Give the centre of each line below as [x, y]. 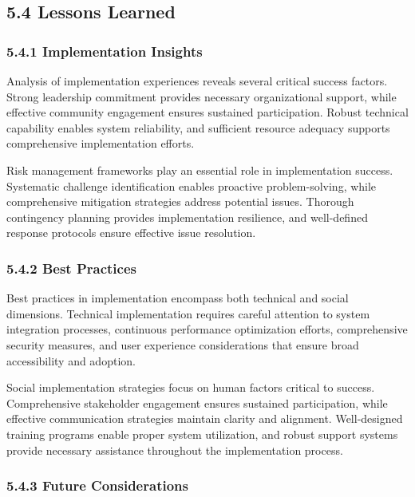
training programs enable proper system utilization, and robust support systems [202, 434]
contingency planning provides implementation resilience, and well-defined [187, 217]
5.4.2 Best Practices [71, 268]
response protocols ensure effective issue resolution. [131, 233]
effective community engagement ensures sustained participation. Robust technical [207, 112]
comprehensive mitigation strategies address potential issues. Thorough [180, 201]
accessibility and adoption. [71, 360]
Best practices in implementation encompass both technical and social [178, 298]
